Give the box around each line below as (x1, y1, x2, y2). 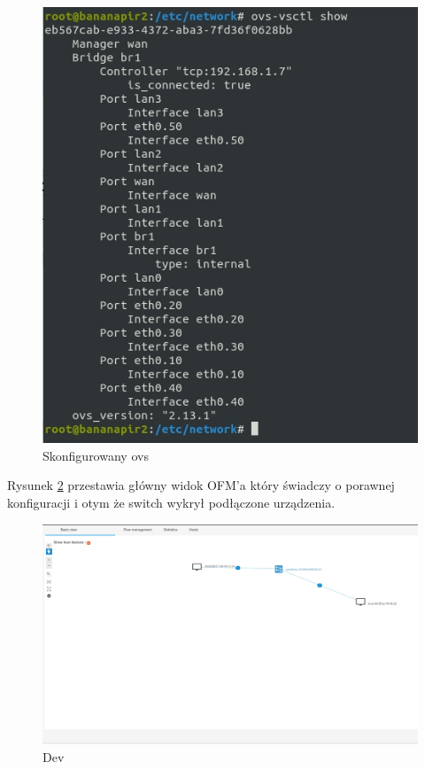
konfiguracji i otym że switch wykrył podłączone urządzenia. (7, 493, 336, 511)
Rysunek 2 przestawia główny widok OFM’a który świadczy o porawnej (7, 476, 395, 494)
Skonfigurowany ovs (42, 446, 149, 464)
